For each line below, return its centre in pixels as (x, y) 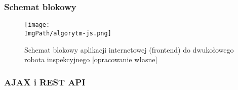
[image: (37, 25)
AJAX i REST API (45, 82)
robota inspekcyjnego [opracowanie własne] (91, 59)
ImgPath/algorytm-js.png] (68, 33)
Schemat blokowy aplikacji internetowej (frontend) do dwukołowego (129, 49)
